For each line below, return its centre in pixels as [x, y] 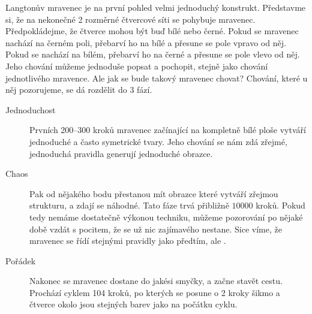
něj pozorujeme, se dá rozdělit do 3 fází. [79, 90]
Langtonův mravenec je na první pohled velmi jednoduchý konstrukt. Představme [156, 7]
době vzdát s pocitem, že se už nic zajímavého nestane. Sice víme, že [156, 229]
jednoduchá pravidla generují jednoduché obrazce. [121, 153]
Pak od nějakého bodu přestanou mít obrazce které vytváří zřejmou [154, 193]
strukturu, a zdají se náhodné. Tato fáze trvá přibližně [129, 205]
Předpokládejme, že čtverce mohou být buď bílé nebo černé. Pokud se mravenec [152, 31]
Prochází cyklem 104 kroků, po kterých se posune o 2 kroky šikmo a [155, 292]
